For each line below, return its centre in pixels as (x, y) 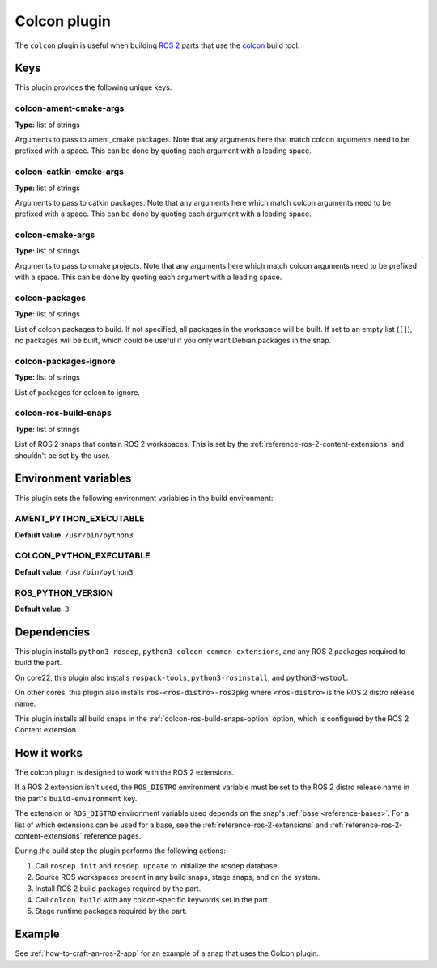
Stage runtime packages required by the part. (111, 911)
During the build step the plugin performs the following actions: (121, 851)
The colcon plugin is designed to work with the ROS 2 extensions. (125, 772)
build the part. (38, 663)
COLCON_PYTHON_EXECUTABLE (83, 556)
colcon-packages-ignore (66, 361)
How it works (49, 753)
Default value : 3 (42, 609)
